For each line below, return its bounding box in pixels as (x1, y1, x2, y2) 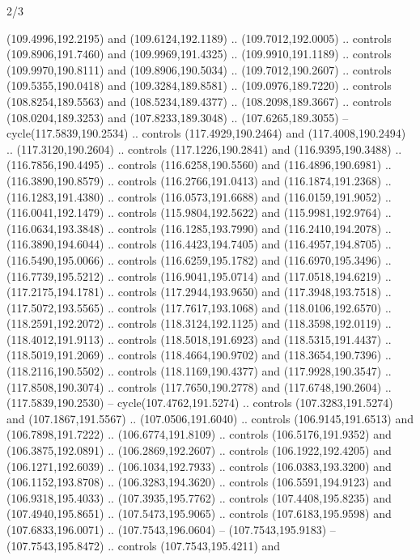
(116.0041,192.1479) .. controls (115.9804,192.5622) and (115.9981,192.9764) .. (6, 204, 392, 221)
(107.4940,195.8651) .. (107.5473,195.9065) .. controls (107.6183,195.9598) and (6, 505, 392, 522)
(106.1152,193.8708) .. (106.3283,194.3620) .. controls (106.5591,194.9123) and (6, 473, 392, 490)
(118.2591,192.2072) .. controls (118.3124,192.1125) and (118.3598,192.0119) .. (6, 315, 392, 332)
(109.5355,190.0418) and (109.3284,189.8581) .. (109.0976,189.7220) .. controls (6, 77, 392, 94)
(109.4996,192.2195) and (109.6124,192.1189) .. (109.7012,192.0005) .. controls (6, 29, 392, 46)
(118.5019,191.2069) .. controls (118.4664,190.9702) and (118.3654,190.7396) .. (6, 346, 392, 363)
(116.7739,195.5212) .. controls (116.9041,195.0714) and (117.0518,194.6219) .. (6, 267, 392, 284)
